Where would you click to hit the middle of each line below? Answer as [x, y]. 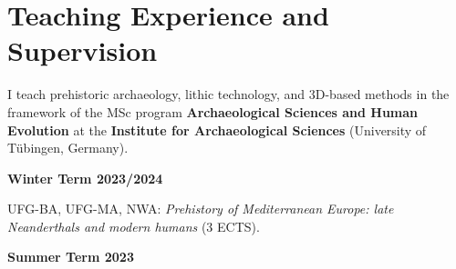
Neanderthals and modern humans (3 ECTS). [134, 226]
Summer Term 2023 [71, 257]
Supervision [83, 50]
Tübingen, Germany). [68, 148]
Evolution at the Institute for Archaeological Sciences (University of [217, 130]
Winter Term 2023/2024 [85, 178]
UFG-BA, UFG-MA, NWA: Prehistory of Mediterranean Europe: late [201, 209]
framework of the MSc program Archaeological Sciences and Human [213, 111]
